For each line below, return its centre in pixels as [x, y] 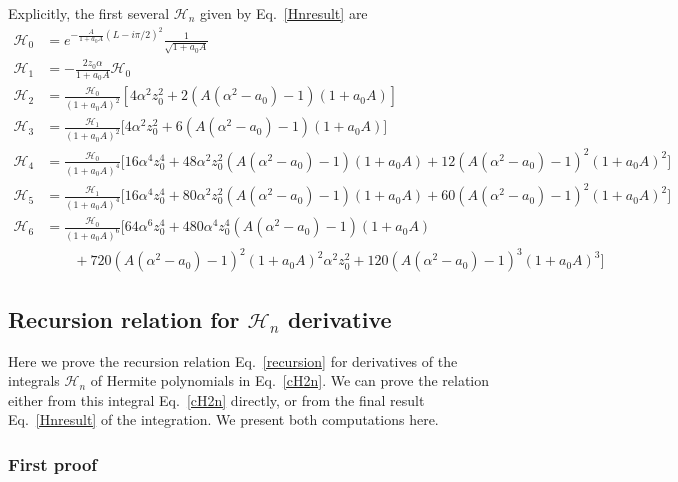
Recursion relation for [124, 318]
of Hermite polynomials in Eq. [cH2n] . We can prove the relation [290, 380]
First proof [53, 463]
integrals [34, 380]
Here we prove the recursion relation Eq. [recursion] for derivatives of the [233, 360]
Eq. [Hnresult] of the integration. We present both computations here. [223, 419]
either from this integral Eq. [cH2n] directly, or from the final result [216, 399]
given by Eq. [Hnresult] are [283, 13]
